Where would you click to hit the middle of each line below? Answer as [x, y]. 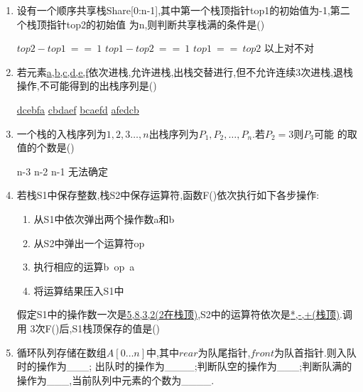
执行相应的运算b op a [84, 267]
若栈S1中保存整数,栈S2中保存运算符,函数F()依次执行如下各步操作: [168, 195]
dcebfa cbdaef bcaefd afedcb [78, 109]
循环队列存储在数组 [61, 352]
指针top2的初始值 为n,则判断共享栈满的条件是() [156, 24]
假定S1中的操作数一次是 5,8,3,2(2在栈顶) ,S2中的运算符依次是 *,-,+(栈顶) [178, 314]
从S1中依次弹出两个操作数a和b [104, 218]
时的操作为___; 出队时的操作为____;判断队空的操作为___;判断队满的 [184, 366]
